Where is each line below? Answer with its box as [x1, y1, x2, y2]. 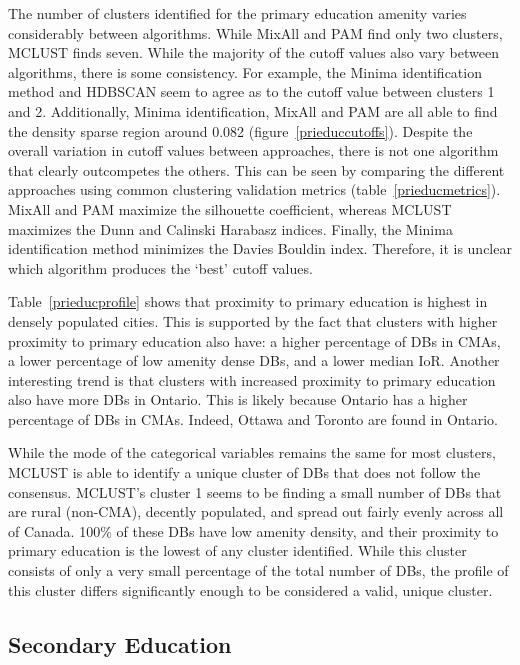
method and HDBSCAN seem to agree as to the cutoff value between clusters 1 [8, 81, 495, 102]
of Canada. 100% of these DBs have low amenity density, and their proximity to [8, 520, 499, 541]
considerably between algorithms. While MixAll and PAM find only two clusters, [8, 22, 503, 43]
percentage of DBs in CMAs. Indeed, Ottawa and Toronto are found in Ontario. [8, 408, 498, 429]
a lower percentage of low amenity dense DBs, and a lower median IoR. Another [8, 350, 500, 371]
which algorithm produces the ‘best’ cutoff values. [8, 257, 313, 278]
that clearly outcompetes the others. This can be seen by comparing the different [8, 159, 505, 180]
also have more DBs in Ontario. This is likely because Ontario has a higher [8, 389, 468, 410]
